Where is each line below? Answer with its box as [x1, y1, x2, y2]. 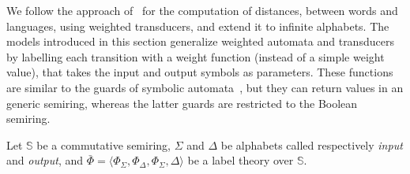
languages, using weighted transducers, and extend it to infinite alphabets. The [6, 17, 389, 34]
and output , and [6, 152, 83, 168]
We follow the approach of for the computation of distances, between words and [6, 2, 398, 18]
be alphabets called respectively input [220, 136, 403, 153]
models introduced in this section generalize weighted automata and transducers [6, 33, 394, 50]
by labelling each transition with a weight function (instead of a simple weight [6, 48, 385, 65]
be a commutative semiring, [36, 136, 171, 153]
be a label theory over [187, 152, 294, 168]
